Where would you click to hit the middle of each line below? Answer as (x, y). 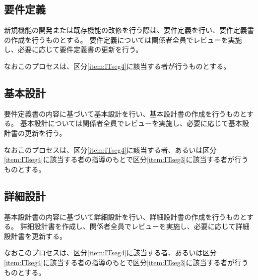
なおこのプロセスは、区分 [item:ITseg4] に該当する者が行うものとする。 (117, 66)
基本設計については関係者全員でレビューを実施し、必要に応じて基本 (131, 123)
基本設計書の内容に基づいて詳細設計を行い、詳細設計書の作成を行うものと (126, 216)
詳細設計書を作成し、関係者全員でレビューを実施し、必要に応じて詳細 (135, 226)
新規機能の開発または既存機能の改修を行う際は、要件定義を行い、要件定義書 (129, 30)
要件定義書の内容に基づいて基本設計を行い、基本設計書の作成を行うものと (126, 113)
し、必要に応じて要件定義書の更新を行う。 (73, 49)
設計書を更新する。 (35, 236)
